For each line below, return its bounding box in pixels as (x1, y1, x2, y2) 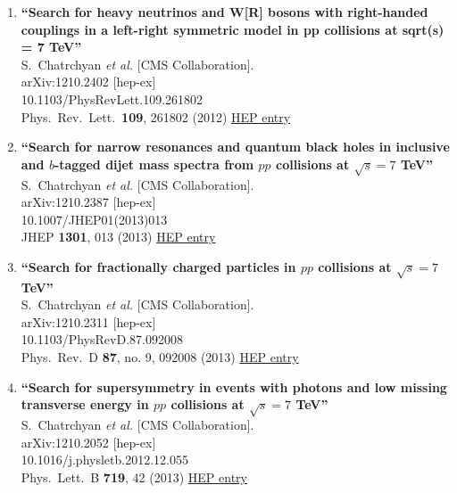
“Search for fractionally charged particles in (21, 257, 296, 275)
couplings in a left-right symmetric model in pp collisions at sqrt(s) (21, 20, 445, 38)
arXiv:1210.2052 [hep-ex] (21, 432, 156, 451)
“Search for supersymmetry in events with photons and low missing (21, 377, 447, 396)
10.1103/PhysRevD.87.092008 (21, 330, 183, 349)
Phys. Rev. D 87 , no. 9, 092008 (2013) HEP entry (21, 348, 299, 366)
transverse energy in (21, 395, 149, 414)
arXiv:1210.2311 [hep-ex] (21, 312, 156, 331)
